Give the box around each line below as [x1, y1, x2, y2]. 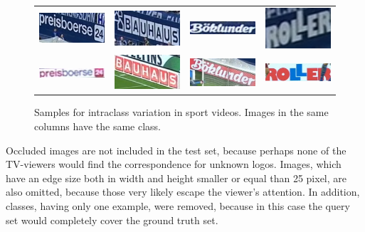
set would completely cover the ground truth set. [6, 212, 218, 227]
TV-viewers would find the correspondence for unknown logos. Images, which [6, 157, 342, 172]
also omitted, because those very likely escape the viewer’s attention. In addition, [6, 184, 360, 199]
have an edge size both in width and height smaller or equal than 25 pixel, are [6, 170, 347, 185]
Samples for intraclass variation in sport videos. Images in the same [34, 105, 329, 120]
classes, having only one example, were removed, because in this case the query [6, 198, 350, 213]
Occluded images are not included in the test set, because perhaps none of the [6, 142, 347, 157]
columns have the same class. [34, 119, 161, 133]
